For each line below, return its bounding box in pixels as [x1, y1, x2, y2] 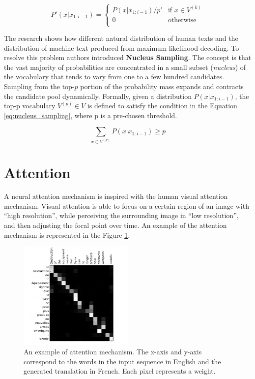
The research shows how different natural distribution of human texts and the [4, 33, 238, 43]
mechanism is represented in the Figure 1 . [4, 229, 130, 240]
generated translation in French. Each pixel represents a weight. [24, 366, 216, 376]
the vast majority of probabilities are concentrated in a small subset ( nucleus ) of [4, 62, 246, 72]
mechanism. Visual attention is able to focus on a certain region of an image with [4, 200, 249, 211]
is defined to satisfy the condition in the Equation [87, 100, 237, 111]
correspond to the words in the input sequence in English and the [24, 356, 221, 366]
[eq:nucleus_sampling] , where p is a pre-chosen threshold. [4, 110, 177, 120]
